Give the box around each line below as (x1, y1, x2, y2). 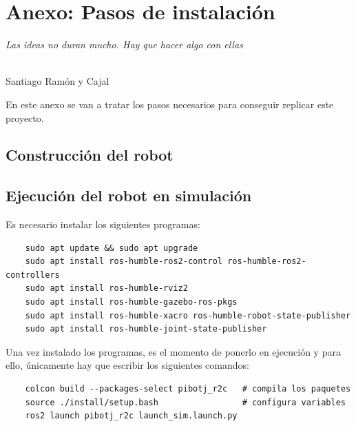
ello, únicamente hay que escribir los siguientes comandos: (6, 358, 249, 372)
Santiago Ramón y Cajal (6, 74, 109, 88)
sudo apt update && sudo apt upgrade (25, 243, 198, 253)
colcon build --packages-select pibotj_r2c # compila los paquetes (25, 384, 351, 394)
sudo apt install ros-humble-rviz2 (25, 283, 188, 294)
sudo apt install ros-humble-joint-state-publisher (25, 324, 267, 334)
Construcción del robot (6, 144, 174, 165)
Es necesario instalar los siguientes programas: (6, 217, 200, 232)
